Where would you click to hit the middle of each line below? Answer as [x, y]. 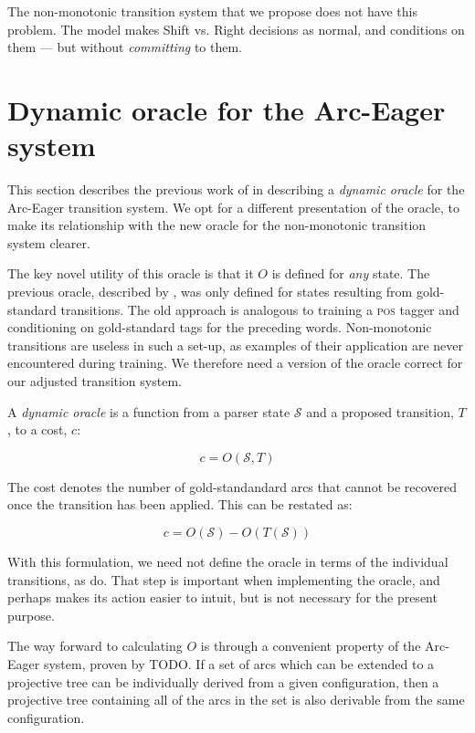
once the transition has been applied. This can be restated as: [180, 504]
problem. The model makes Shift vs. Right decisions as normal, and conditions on [236, 29]
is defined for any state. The [351, 273]
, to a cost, [37, 429]
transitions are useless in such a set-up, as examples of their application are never [236, 345]
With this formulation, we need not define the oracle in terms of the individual [228, 561]
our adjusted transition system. [95, 381]
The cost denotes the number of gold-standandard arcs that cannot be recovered [232, 486]
